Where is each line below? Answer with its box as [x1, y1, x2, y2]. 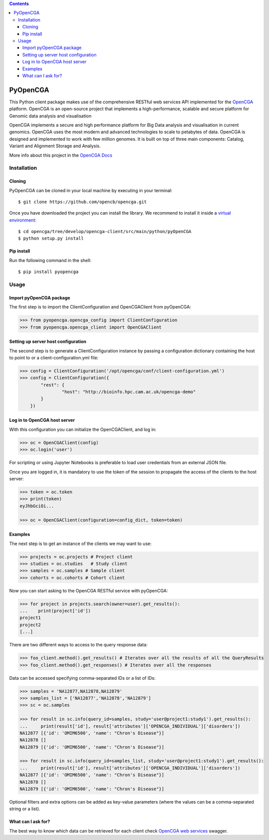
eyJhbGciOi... [19, 503, 54, 509]
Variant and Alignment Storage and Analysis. [9, 143, 101, 149]
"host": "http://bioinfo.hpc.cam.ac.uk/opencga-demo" [61, 389, 196, 395]
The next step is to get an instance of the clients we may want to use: [9, 541, 152, 547]
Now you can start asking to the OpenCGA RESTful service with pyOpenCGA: [9, 587, 168, 593]
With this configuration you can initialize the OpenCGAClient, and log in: [9, 426, 156, 432]
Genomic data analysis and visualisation [9, 113, 92, 119]
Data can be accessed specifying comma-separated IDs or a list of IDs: [9, 675, 156, 681]
